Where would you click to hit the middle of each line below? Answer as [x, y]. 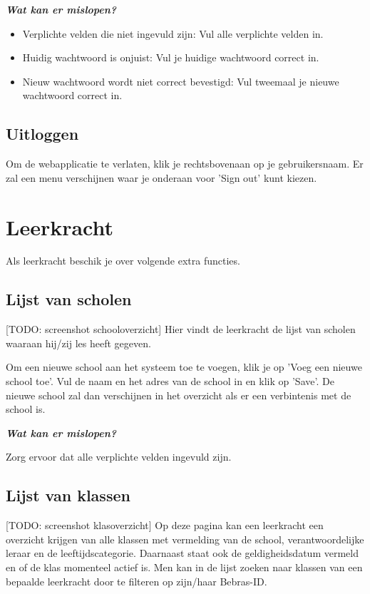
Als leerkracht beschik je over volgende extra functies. [123, 261]
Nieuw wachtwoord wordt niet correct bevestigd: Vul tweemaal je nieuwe [181, 81]
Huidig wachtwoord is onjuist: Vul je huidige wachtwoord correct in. [171, 57]
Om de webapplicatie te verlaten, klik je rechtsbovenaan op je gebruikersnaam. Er [185, 164]
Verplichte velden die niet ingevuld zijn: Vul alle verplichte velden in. [173, 33]
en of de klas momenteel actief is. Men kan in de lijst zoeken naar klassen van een [184, 567]
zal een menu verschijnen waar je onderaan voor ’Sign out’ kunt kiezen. [161, 177]
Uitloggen [42, 134]
